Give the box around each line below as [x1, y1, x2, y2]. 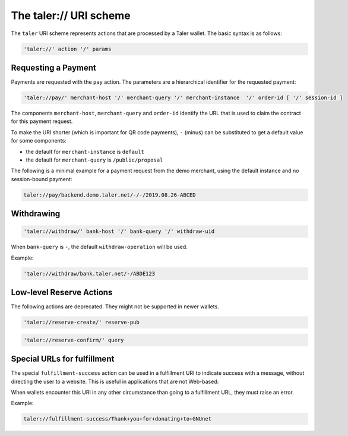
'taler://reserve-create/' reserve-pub [23, 319, 140, 326]
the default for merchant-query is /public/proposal [26, 156, 163, 163]
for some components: [11, 137, 67, 144]
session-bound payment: [11, 175, 72, 182]
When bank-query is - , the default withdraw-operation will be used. [11, 244, 188, 251]
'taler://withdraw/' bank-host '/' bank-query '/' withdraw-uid [23, 228, 215, 235]
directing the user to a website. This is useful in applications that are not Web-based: [11, 378, 219, 385]
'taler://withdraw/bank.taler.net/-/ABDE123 [23, 270, 156, 277]
